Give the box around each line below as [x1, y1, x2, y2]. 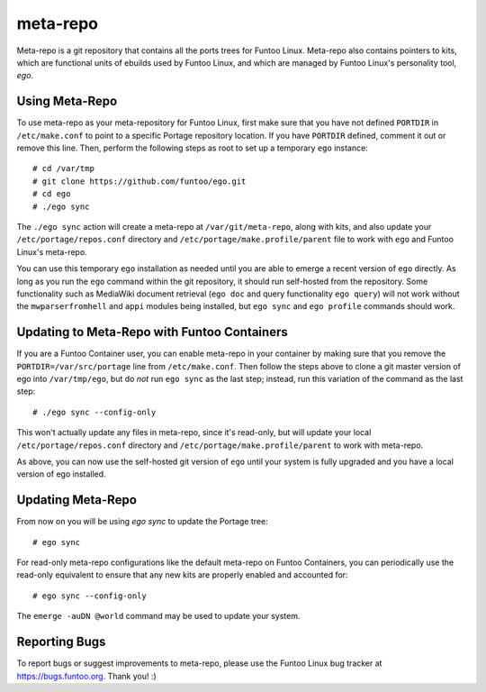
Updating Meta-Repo [16, 492, 137, 508]
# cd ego [32, 189, 71, 199]
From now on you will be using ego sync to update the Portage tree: [16, 516, 269, 527]
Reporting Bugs [16, 634, 106, 650]
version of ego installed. [16, 469, 107, 479]
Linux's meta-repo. [16, 246, 87, 257]
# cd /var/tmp [32, 163, 94, 174]
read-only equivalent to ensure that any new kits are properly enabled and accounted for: [16, 569, 348, 580]
